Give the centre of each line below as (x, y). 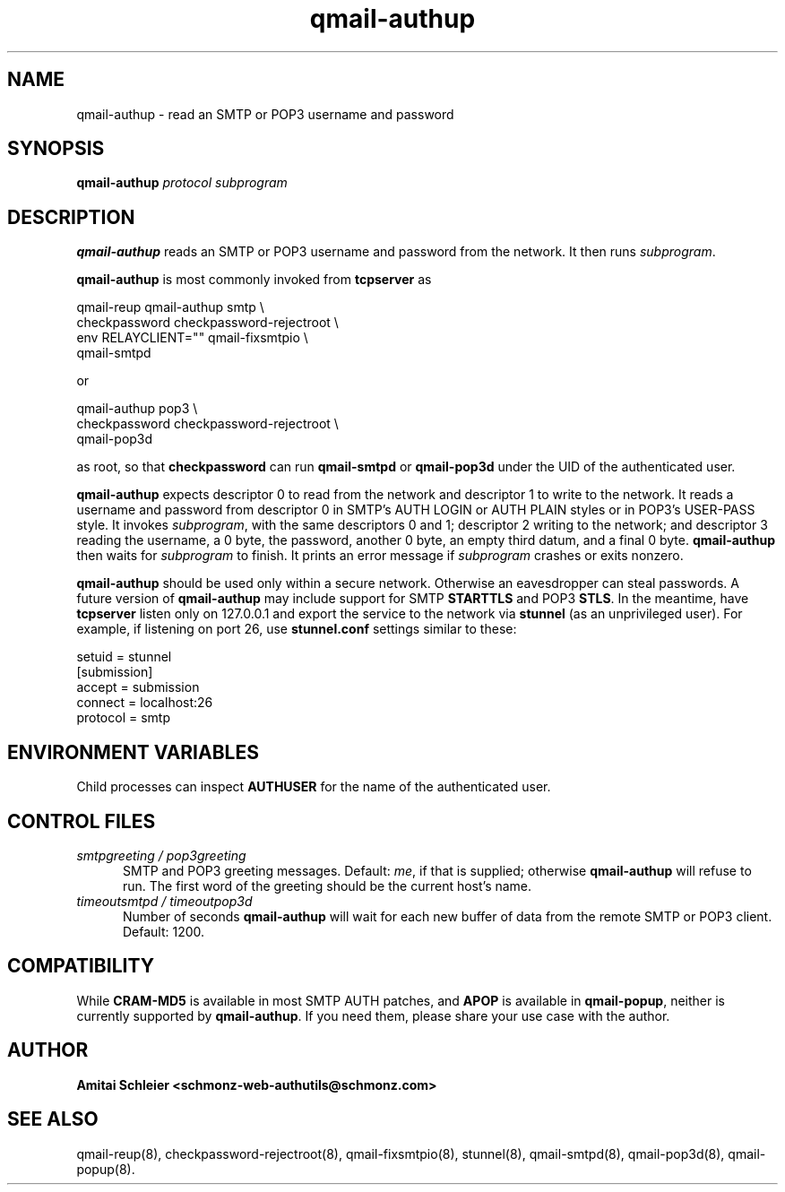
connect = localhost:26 (145, 703)
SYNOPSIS (56, 149)
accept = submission (138, 687)
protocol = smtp (123, 718)
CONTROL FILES (82, 821)
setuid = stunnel (124, 657)
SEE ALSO (53, 1119)
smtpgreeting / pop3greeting (161, 855)
